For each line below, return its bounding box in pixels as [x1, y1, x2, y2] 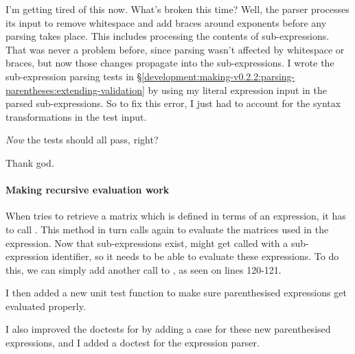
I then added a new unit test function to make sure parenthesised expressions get [5, 285, 347, 300]
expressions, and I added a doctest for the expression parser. [5, 335, 260, 350]
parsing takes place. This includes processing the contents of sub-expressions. [5, 29, 330, 43]
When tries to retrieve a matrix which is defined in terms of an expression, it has [5, 209, 346, 223]
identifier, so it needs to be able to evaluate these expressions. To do [51, 249, 339, 263]
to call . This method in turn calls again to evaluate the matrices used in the [5, 222, 329, 236]
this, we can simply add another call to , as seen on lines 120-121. [5, 262, 282, 276]
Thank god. [5, 155, 54, 169]
